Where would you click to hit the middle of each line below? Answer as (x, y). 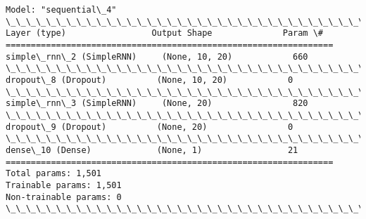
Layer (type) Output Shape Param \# (165, 33)
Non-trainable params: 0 (64, 197)
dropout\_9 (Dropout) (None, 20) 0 (150, 127)
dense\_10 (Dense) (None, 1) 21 (152, 150)
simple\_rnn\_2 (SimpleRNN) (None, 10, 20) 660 (157, 57)
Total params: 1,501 (54, 174)
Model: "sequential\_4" (61, 10)
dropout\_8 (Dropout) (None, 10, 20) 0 (150, 80)
